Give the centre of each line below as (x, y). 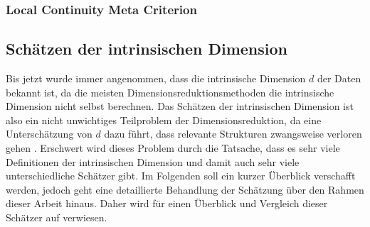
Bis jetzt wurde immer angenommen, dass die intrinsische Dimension (156, 78)
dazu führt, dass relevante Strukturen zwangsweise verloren (233, 134)
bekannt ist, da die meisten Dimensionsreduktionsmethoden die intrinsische (170, 92)
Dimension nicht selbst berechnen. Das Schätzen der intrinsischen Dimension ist (180, 106)
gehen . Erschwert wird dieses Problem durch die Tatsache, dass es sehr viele (173, 148)
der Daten (339, 78)
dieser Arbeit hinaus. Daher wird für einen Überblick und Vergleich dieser (167, 203)
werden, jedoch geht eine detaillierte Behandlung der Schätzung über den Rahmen (185, 189)
